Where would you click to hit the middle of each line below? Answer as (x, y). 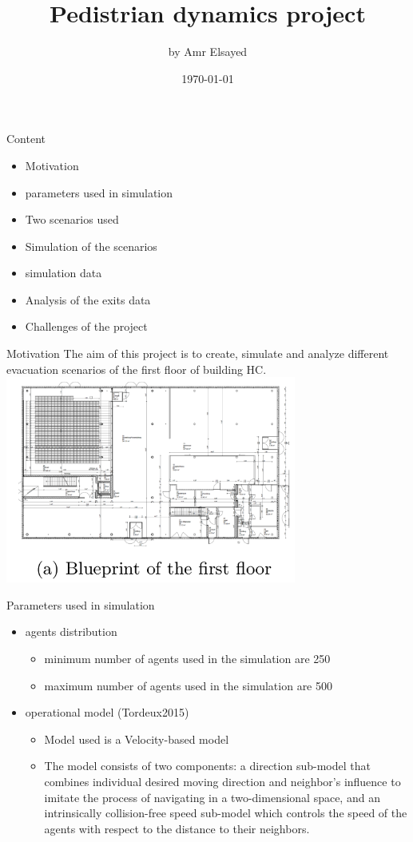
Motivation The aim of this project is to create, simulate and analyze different (198, 353)
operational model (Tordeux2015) (107, 712)
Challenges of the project (86, 326)
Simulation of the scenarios (91, 246)
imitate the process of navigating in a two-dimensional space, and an (212, 797)
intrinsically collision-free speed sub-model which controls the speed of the (226, 813)
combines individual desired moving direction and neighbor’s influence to (222, 781)
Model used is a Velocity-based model (137, 739)
